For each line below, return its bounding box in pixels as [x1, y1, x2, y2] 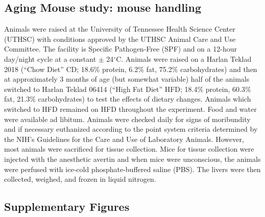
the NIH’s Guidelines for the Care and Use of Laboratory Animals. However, [4, 133, 244, 144]
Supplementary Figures [4, 199, 130, 214]
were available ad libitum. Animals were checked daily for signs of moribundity [4, 113, 251, 124]
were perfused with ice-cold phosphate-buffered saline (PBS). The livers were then [4, 163, 261, 174]
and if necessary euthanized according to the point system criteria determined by [4, 124, 258, 134]
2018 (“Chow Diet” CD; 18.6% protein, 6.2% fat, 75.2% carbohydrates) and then [4, 63, 257, 74]
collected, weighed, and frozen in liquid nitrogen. [4, 174, 156, 184]
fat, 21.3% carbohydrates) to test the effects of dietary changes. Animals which [4, 93, 251, 104]
